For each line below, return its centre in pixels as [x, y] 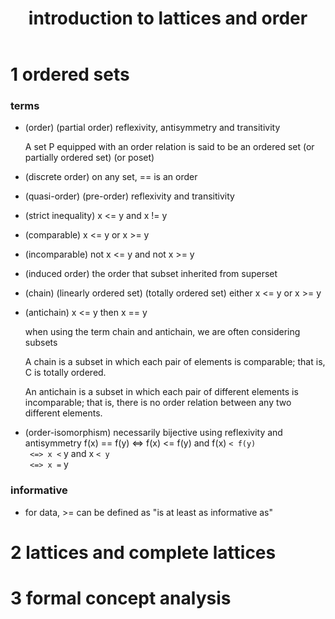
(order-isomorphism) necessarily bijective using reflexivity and [153, 433]
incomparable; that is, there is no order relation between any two [158, 403]
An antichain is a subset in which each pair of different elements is [161, 392]
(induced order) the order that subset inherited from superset [151, 274]
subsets [41, 343]
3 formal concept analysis [121, 598]
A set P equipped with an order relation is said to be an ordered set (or [169, 147]
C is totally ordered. [65, 373]
